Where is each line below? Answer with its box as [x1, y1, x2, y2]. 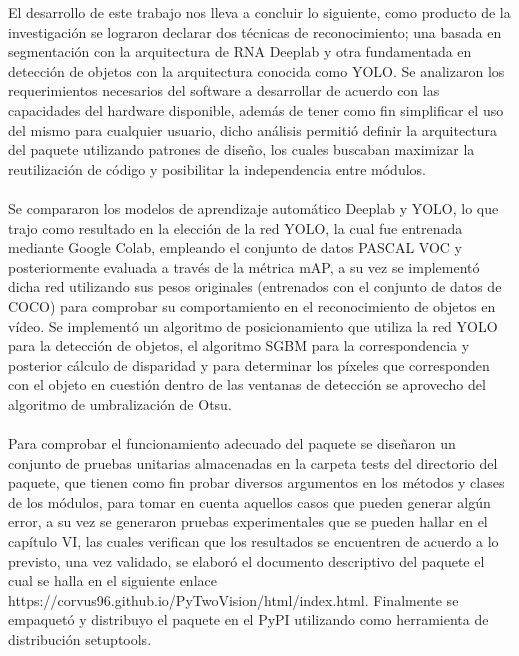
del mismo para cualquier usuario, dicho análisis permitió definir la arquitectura [8, 119, 498, 140]
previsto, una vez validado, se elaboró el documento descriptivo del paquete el [8, 550, 485, 571]
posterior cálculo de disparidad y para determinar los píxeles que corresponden [8, 354, 490, 375]
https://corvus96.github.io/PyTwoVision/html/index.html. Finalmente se [8, 589, 459, 610]
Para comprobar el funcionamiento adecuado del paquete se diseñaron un [8, 433, 456, 454]
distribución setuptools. [8, 629, 152, 649]
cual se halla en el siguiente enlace [8, 570, 217, 591]
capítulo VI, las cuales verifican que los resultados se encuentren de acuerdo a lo [8, 531, 499, 552]
